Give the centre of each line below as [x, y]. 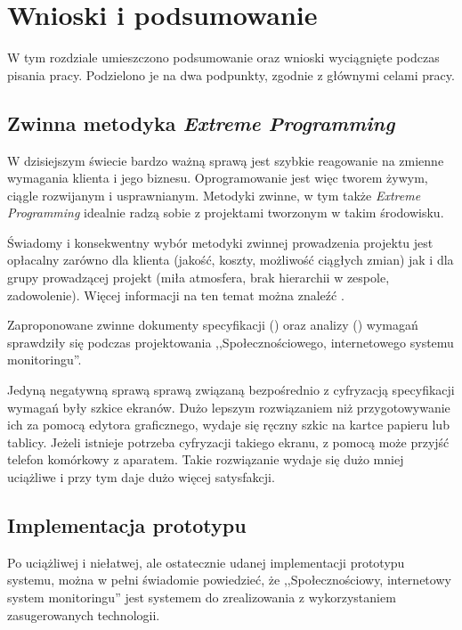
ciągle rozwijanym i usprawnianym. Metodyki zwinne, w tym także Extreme [214, 195]
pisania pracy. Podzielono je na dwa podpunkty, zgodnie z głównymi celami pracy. [231, 74]
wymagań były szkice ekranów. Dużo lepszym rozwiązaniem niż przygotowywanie [229, 407]
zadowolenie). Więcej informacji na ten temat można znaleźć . [176, 295]
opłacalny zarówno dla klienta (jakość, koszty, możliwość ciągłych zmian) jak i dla [231, 260]
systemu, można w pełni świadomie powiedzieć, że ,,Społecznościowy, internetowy [229, 580]
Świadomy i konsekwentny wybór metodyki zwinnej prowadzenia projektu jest [220, 242]
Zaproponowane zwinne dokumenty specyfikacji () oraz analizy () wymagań [213, 325]
